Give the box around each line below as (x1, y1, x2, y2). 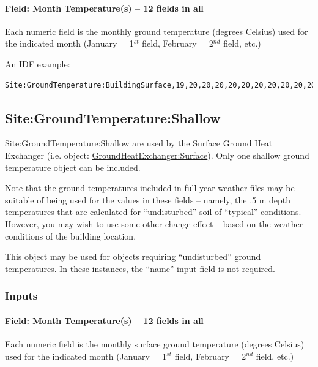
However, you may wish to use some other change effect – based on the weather (5, 217, 303, 230)
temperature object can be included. (5, 161, 141, 173)
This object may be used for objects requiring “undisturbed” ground (5, 250, 261, 263)
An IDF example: (5, 57, 70, 70)
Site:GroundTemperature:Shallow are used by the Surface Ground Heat (5, 137, 273, 149)
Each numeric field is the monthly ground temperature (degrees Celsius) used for (5, 25, 308, 37)
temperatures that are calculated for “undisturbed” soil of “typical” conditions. (5, 205, 301, 218)
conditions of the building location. (5, 229, 136, 242)
